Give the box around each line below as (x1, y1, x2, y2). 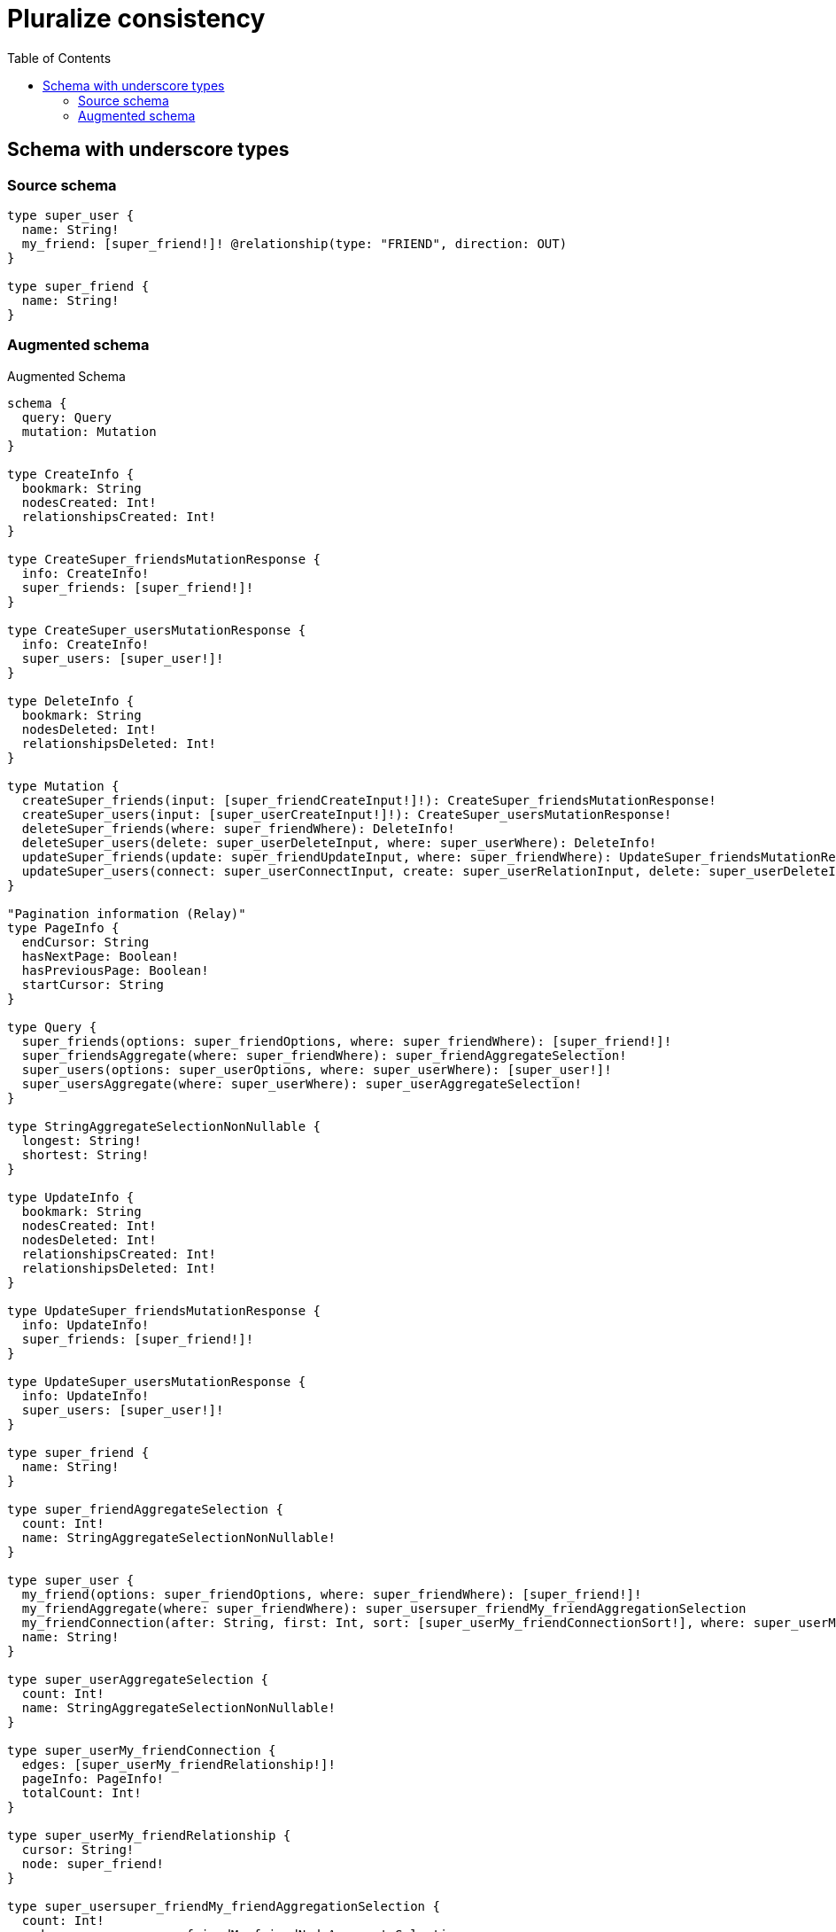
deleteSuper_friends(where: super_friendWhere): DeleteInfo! (21, 821, 455, 836)
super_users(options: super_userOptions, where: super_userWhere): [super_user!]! (21, 1062, 612, 1077)
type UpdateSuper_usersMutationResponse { (7, 1374, 306, 1389)
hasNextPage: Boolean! (21, 948, 179, 963)
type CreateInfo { (7, 466, 135, 481)
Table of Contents (7, 50, 112, 66)
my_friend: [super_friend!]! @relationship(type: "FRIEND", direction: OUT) (21, 236, 568, 251)
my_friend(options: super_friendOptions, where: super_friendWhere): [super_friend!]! (21, 1586, 642, 1601)
